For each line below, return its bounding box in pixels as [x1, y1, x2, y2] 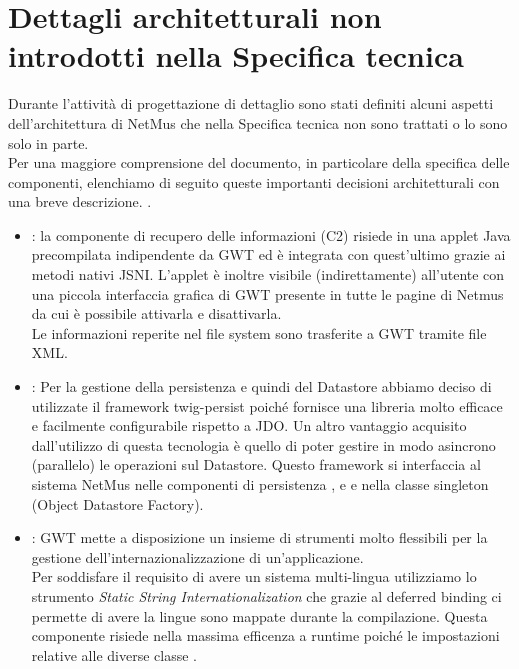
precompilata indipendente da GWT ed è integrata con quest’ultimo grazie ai [31, 244, 506, 265]
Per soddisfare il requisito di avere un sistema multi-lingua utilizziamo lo [31, 566, 477, 587]
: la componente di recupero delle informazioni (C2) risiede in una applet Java [31, 224, 511, 245]
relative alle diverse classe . [31, 644, 197, 665]
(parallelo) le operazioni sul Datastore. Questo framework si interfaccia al [31, 454, 481, 475]
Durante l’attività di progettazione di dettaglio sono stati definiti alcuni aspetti [8, 93, 494, 114]
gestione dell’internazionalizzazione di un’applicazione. [31, 546, 364, 567]
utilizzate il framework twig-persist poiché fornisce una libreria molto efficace [31, 395, 503, 416]
